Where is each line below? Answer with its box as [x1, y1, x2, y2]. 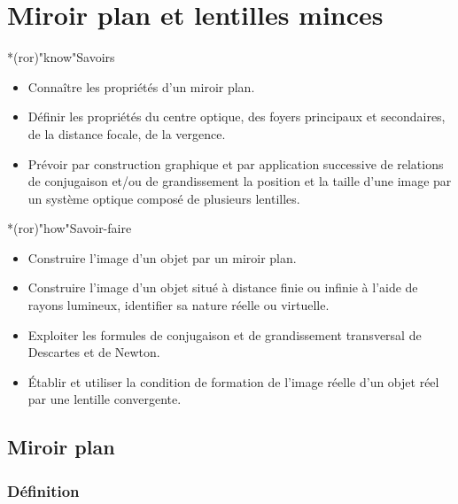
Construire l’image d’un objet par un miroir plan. [27, 248, 297, 267]
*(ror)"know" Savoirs [7, 48, 115, 66]
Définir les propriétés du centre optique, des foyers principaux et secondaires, [27, 107, 446, 126]
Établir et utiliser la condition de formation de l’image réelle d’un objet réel [27, 372, 439, 391]
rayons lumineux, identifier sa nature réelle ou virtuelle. [27, 296, 330, 314]
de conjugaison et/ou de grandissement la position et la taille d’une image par [27, 172, 452, 190]
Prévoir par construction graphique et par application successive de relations [27, 154, 444, 173]
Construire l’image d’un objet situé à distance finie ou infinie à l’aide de [27, 278, 418, 297]
